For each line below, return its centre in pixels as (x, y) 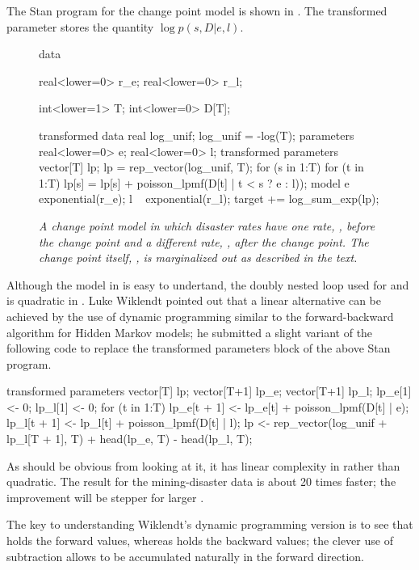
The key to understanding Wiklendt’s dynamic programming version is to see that (210, 524)
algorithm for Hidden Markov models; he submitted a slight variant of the (190, 332)
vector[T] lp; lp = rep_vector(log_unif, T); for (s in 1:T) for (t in (201, 167)
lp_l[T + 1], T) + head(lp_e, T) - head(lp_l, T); (130, 439)
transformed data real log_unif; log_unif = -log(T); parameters (197, 135)
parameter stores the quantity (80, 26)
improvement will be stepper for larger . (105, 497)
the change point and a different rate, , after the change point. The (204, 241)
